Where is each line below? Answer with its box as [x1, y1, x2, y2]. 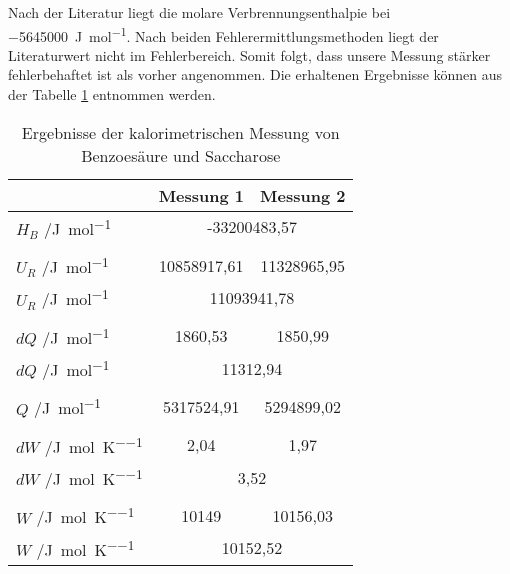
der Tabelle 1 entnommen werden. [8, 84, 216, 105]
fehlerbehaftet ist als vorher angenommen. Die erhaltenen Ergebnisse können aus [8, 64, 503, 85]
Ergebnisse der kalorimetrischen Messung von [21, 120, 340, 144]
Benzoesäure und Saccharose [81, 143, 281, 167]
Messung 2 [260, 183, 346, 207]
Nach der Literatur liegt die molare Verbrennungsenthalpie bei [8, 2, 391, 22]
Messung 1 [158, 183, 245, 207]
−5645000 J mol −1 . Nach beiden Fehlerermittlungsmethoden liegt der [8, 22, 439, 46]
